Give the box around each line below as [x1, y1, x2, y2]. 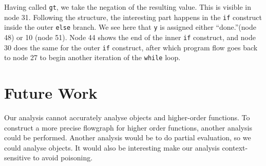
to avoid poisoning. [33, 152, 93, 163]
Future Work [4, 82, 98, 103]
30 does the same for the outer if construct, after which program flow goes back [4, 42, 258, 52]
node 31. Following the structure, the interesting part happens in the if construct [4, 11, 262, 22]
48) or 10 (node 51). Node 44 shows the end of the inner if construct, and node [4, 31, 256, 42]
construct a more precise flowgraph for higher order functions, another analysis [4, 122, 252, 133]
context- [222, 142, 248, 153]
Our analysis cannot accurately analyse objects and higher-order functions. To [4, 112, 250, 123]
